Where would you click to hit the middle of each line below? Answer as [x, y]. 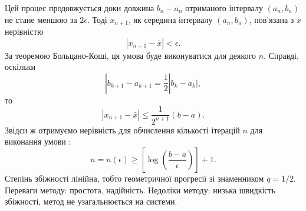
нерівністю [24, 31]
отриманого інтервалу [224, 8]
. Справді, [281, 55]
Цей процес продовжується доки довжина [80, 8]
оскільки [20, 67]
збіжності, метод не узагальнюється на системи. [91, 201]
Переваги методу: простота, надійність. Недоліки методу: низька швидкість [140, 190]
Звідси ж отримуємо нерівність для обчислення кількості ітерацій [122, 130]
